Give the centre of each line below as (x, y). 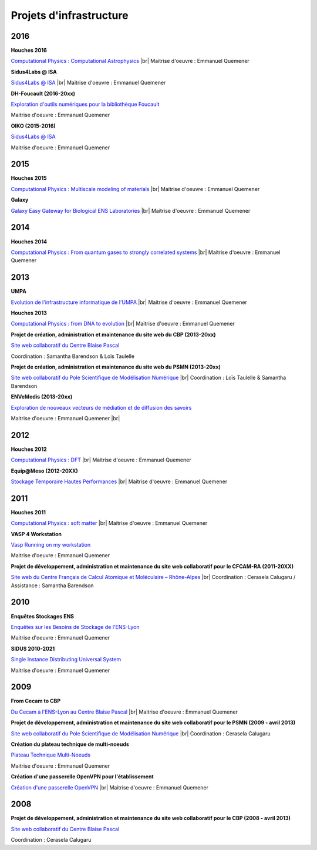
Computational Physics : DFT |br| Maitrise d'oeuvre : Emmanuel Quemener (101, 460)
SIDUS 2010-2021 (33, 648)
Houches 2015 (29, 178)
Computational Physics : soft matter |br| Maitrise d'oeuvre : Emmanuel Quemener (109, 523)
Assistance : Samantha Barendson (52, 585)
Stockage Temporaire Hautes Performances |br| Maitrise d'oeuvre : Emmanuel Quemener (119, 481)
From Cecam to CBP (36, 701)
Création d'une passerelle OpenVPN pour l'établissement (82, 777)
